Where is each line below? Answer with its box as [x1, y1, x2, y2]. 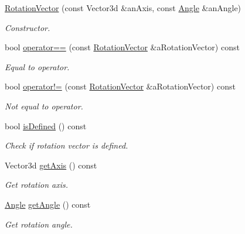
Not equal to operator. [5, 99, 83, 112]
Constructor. [5, 21, 50, 33]
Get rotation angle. [5, 218, 73, 230]
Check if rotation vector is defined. [5, 139, 128, 152]
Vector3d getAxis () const [5, 159, 97, 171]
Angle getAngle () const [5, 198, 91, 210]
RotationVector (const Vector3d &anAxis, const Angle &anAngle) [5, 2, 241, 13]
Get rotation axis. [5, 178, 69, 191]
